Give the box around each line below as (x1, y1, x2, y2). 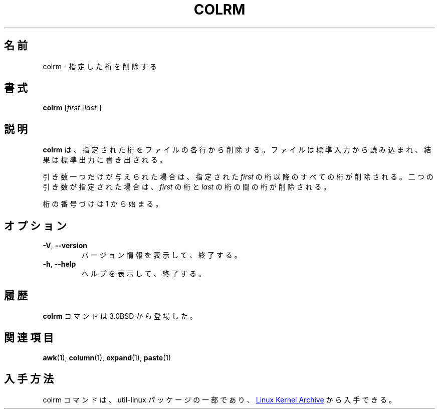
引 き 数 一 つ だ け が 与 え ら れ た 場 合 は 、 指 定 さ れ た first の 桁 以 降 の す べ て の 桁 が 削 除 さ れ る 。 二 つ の (43, 172, 433, 181)
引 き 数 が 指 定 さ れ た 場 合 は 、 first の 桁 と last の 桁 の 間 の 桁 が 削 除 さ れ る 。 (43, 182, 331, 191)
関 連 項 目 (4, 331, 54, 344)
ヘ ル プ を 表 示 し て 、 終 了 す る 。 (81, 269, 205, 278)
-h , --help (43, 260, 76, 269)
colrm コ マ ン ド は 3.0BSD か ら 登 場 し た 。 (43, 311, 197, 320)
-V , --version (43, 241, 87, 250)
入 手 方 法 (4, 372, 54, 385)
